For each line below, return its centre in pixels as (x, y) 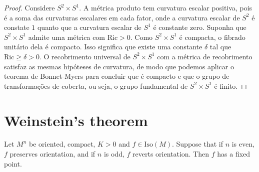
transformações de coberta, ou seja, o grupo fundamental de (96, 86)
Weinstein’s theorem (76, 120)
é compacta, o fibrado (212, 37)
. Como (141, 37)
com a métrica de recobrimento (205, 56)
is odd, (114, 154)
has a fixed (234, 154)
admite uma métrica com (67, 37)
